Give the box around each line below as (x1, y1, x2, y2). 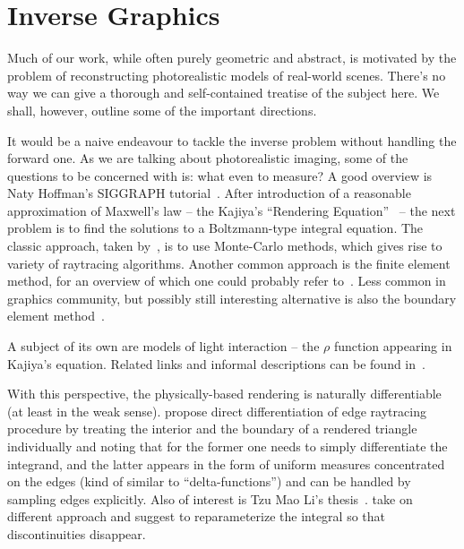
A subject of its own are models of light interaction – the (7, 337, 320, 356)
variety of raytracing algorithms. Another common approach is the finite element (7, 253, 451, 272)
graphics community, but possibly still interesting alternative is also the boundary (7, 288, 457, 307)
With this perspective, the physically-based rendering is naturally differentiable (7, 384, 442, 403)
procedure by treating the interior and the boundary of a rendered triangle (7, 419, 417, 438)
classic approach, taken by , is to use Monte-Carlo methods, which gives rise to (7, 236, 443, 255)
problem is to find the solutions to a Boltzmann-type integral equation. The (7, 219, 424, 237)
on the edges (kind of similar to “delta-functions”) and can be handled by (7, 472, 411, 491)
